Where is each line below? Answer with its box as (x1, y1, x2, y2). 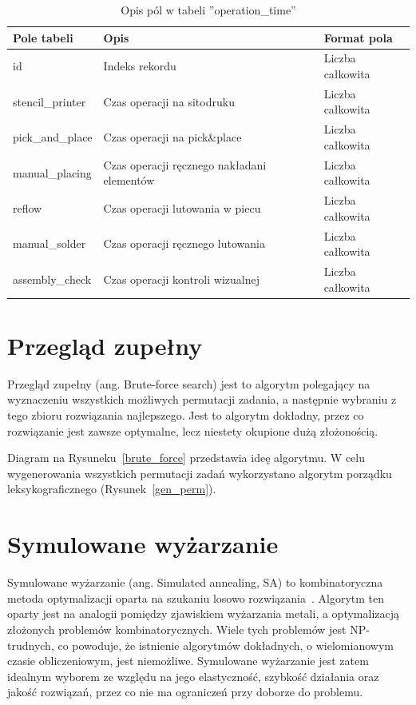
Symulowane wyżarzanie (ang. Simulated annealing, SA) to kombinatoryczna (7, 574, 383, 591)
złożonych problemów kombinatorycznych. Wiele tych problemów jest (7, 620, 347, 637)
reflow (13, 199, 42, 216)
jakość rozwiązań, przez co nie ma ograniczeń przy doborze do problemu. (7, 683, 363, 700)
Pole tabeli (13, 29, 73, 46)
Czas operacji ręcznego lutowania (103, 235, 265, 252)
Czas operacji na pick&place (103, 129, 242, 145)
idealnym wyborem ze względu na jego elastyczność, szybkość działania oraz (7, 667, 379, 684)
